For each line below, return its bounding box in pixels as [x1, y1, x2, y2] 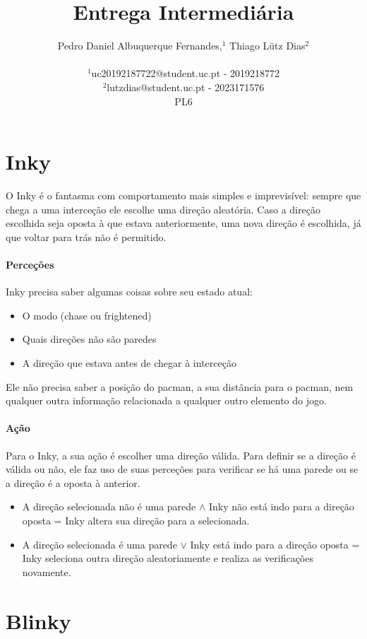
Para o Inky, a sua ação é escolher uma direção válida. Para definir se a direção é [6, 447, 356, 462]
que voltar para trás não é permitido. [6, 229, 167, 244]
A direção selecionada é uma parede [22, 537, 177, 551]
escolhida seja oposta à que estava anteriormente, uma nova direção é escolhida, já [6, 216, 361, 230]
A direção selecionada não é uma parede [22, 499, 196, 514]
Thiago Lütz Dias [229, 38, 306, 53]
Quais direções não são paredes [22, 332, 157, 346]
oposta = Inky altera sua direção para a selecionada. [22, 512, 250, 527]
